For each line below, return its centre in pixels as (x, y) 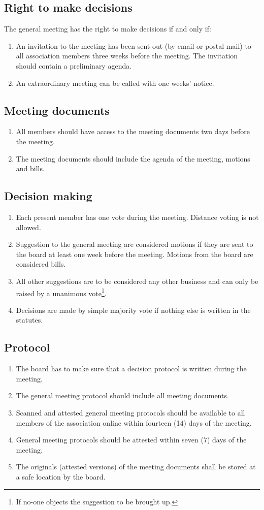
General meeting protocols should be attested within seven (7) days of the (131, 440)
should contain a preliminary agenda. (74, 65)
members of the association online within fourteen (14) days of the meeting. (134, 422)
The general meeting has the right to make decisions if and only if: (108, 29)
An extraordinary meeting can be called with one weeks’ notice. (115, 83)
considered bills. (41, 264)
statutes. (29, 320)
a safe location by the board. (61, 476)
